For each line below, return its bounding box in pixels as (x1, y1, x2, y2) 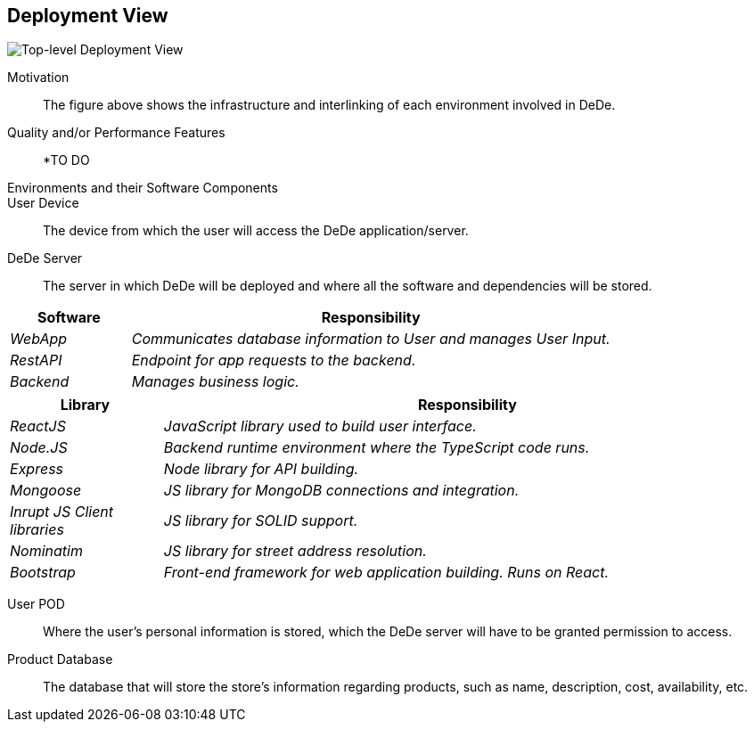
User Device (7, 195, 79, 211)
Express (10, 460, 64, 479)
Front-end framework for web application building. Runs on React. (163, 563, 610, 582)
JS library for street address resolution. (163, 542, 427, 561)
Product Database (7, 651, 113, 668)
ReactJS (10, 417, 66, 436)
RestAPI (10, 351, 62, 370)
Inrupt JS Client (10, 503, 114, 521)
